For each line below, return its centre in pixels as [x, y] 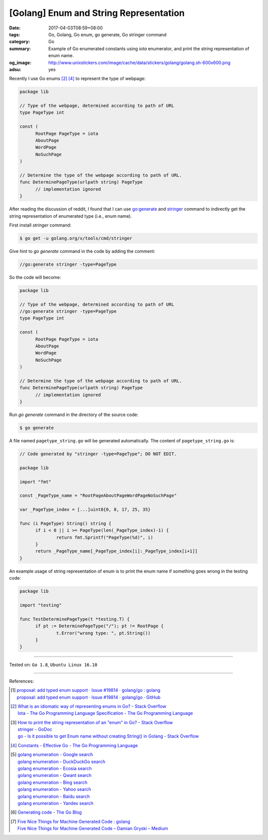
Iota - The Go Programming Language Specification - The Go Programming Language [105, 713]
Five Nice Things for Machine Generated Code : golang [74, 821]
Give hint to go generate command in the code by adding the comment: [82, 251]
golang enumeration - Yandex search [56, 803]
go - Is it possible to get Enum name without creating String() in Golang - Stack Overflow [108, 736]
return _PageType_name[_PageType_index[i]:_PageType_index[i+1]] [117, 551]
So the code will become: [35, 277]
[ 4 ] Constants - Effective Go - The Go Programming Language [74, 745]
